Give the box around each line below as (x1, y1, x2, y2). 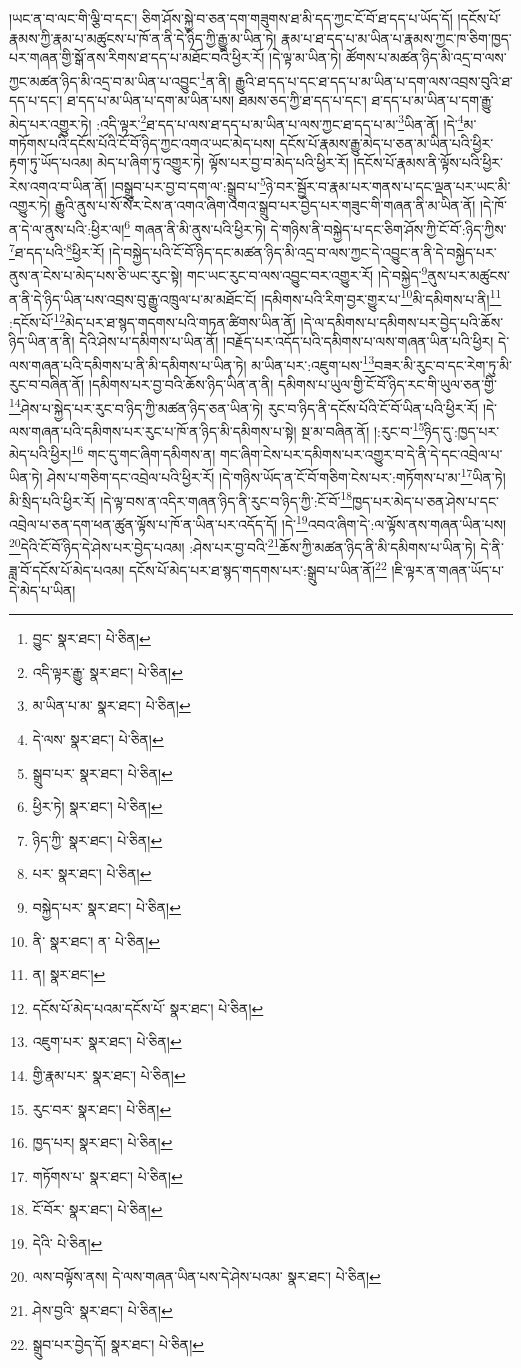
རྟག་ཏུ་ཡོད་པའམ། (9, 152, 93, 173)
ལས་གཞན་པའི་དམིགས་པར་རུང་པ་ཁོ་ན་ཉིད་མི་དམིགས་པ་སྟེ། (9, 420, 297, 441)
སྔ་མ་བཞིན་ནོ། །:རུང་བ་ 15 (301, 417, 425, 441)
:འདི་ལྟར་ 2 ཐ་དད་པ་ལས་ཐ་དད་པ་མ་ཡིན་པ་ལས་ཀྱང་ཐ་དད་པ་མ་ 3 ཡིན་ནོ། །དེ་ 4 (96, 110, 464, 134)
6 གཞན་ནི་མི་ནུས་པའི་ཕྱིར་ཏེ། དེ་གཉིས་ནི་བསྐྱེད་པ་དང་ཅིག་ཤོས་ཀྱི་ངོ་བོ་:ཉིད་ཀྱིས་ (124, 215, 507, 239)
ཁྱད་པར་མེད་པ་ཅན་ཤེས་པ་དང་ (352, 490, 499, 511)
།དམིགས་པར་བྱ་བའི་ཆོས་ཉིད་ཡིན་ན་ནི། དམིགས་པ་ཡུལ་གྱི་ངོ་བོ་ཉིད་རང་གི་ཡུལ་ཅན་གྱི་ (88, 374, 497, 394)
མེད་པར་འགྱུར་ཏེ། (9, 113, 92, 134)
